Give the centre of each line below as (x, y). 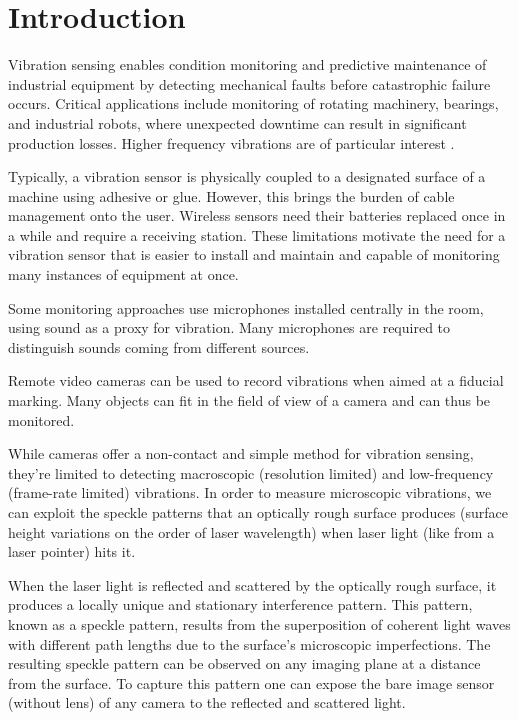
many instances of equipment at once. (123, 274)
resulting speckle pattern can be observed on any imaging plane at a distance (244, 663)
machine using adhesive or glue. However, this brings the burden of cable (231, 195)
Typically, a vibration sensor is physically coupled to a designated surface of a (247, 176)
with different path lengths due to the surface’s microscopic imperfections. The (249, 643)
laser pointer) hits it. (72, 551)
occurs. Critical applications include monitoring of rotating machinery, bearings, (253, 103)
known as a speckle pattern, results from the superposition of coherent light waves (259, 623)
